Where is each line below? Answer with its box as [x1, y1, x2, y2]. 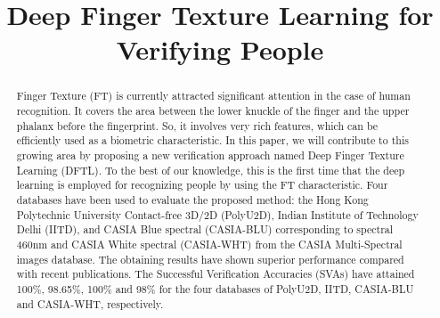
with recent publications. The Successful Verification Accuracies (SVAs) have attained [16, 266, 415, 281]
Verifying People [116, 31, 324, 68]
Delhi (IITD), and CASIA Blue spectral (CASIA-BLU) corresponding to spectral [16, 222, 394, 237]
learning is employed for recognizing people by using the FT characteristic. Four [16, 177, 388, 192]
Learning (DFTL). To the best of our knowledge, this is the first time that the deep [16, 162, 405, 177]
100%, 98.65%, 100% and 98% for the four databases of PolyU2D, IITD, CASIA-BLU [16, 281, 414, 296]
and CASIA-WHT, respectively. [16, 296, 164, 311]
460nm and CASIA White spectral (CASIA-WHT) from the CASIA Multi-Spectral [16, 236, 403, 251]
